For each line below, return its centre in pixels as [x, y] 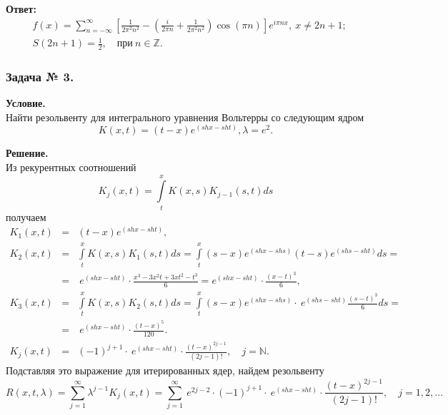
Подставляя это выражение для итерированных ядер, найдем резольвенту [165, 370]
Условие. [26, 103]
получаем [26, 216]
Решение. [27, 153]
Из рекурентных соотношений [71, 167]
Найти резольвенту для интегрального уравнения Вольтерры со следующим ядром [185, 117]
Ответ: [21, 9]
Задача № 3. [40, 76]
